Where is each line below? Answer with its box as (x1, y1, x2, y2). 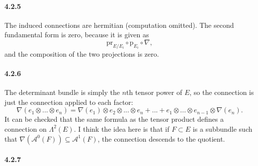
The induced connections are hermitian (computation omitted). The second (4, 19, 234, 30)
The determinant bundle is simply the (4, 87, 120, 97)
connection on (4, 123, 47, 134)
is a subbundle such (192, 123, 253, 134)
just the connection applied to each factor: (4, 96, 133, 107)
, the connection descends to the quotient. (97, 133, 225, 144)
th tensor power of (126, 87, 182, 97)
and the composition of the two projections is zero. (4, 48, 159, 59)
